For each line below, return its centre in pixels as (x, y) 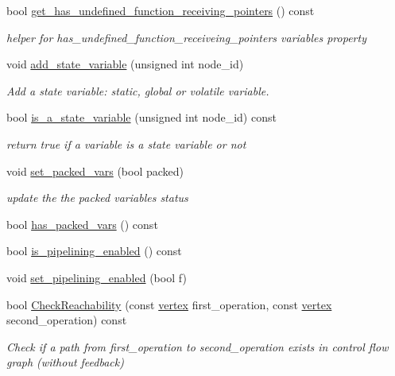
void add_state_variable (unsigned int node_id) (125, 64)
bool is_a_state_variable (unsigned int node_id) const (141, 117)
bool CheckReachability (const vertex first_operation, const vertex (169, 304)
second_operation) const (67, 320)
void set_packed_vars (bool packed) (95, 171)
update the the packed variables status (97, 198)
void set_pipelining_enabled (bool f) (97, 277)
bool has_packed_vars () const (82, 224)
